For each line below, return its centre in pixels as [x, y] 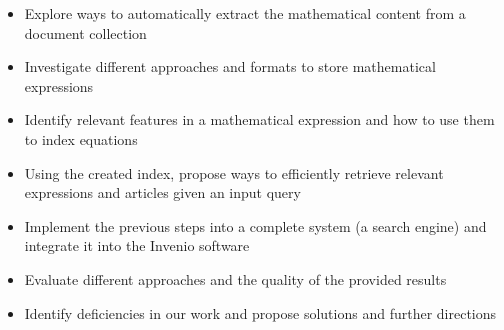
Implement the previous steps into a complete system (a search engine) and [255, 225]
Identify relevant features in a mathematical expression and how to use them [259, 119]
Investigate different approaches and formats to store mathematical [230, 66]
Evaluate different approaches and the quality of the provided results [235, 278]
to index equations [81, 138]
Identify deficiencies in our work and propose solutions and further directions [260, 312]
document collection [85, 32]
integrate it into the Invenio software [137, 245]
